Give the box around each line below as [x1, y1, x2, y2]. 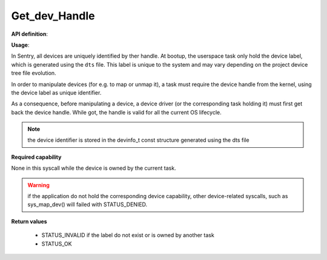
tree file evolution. [11, 70, 57, 77]
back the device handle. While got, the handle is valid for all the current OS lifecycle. [11, 108, 222, 116]
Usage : [11, 41, 30, 48]
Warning [27, 181, 50, 188]
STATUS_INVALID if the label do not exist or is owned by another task [41, 232, 214, 239]
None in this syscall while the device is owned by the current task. [11, 164, 176, 172]
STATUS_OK [41, 240, 72, 247]
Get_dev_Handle [11, 9, 95, 22]
